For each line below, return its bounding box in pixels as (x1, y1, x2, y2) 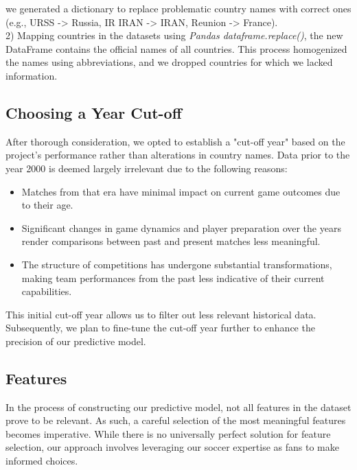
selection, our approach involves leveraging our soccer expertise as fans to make (5, 440, 339, 454)
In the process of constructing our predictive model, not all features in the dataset (5, 399, 352, 414)
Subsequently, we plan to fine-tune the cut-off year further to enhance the (5, 320, 315, 335)
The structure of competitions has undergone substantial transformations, (21, 257, 332, 271)
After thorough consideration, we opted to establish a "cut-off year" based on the (5, 134, 345, 148)
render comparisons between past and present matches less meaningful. (21, 234, 321, 248)
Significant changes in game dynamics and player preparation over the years (21, 220, 341, 235)
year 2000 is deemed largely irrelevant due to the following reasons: (5, 161, 288, 175)
